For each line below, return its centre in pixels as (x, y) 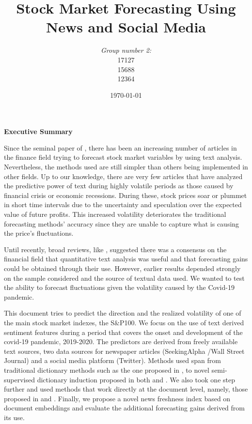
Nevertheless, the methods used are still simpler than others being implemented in (126, 167)
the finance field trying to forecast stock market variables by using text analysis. (123, 157)
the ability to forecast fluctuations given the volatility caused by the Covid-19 (119, 287)
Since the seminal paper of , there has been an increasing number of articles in (120, 147)
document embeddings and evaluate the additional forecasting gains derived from (124, 408)
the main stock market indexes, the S (59, 322)
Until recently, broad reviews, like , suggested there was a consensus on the (115, 249)
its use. (14, 417)
